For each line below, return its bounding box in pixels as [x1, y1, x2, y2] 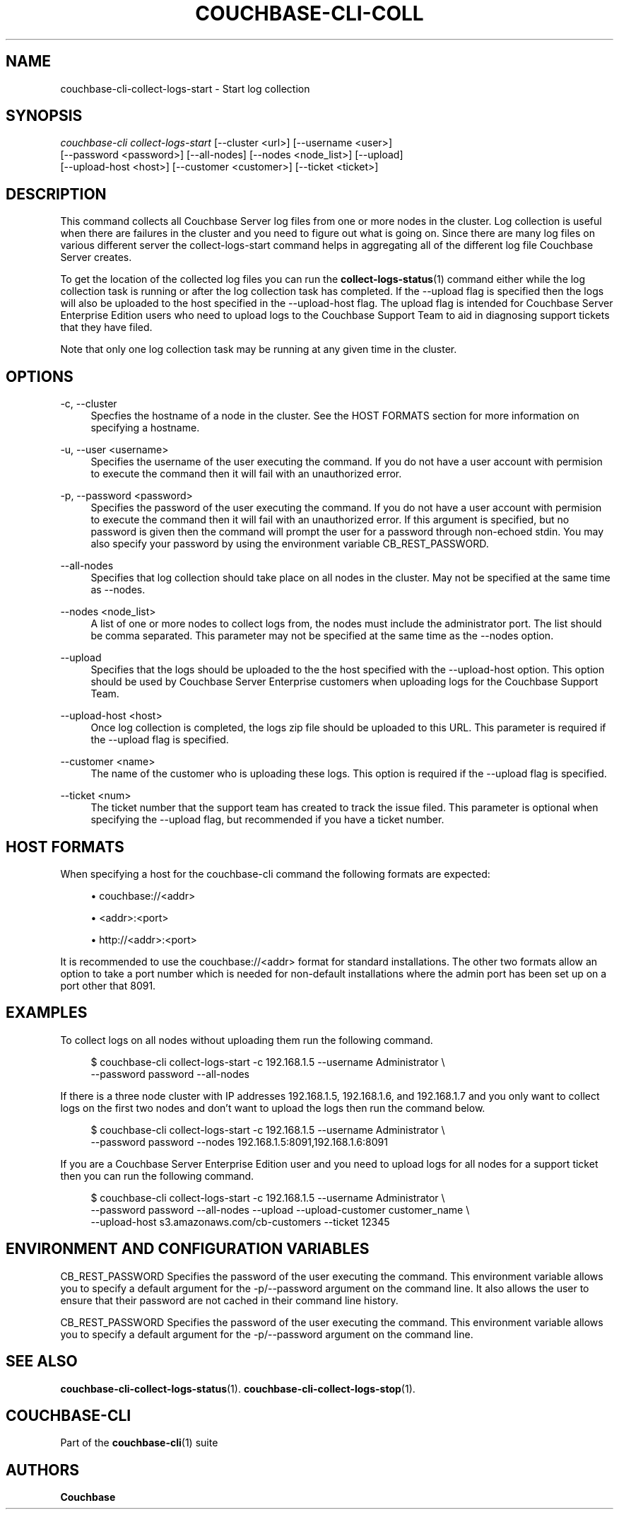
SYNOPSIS [6, 107, 83, 125]
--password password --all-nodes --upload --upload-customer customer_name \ [90, 1203, 470, 1216]
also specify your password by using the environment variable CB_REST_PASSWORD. [90, 538, 489, 550]
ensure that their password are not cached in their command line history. [60, 1294, 399, 1306]
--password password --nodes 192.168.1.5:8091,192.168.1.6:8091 [90, 1135, 388, 1148]
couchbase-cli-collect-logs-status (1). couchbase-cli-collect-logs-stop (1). [60, 1382, 415, 1395]
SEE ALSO [6, 1352, 78, 1371]
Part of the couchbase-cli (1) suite [60, 1436, 218, 1449]
